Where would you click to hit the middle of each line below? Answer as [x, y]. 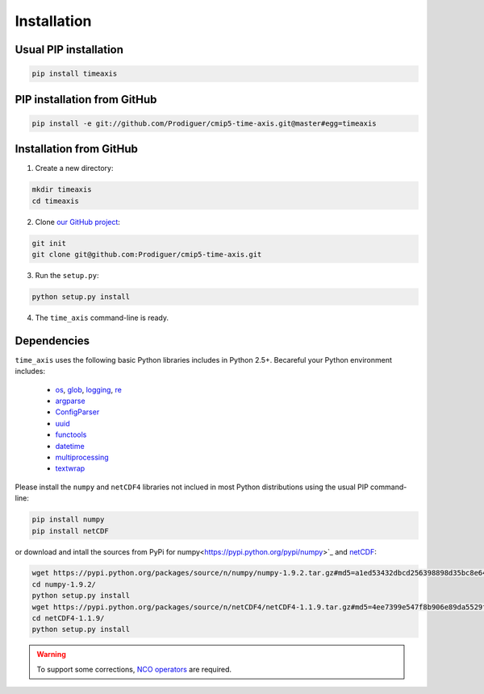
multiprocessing [82, 457]
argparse [70, 401]
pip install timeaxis [75, 74]
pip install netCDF [70, 531]
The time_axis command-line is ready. [102, 318]
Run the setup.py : [67, 275]
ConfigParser [77, 412]
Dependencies [52, 341]
